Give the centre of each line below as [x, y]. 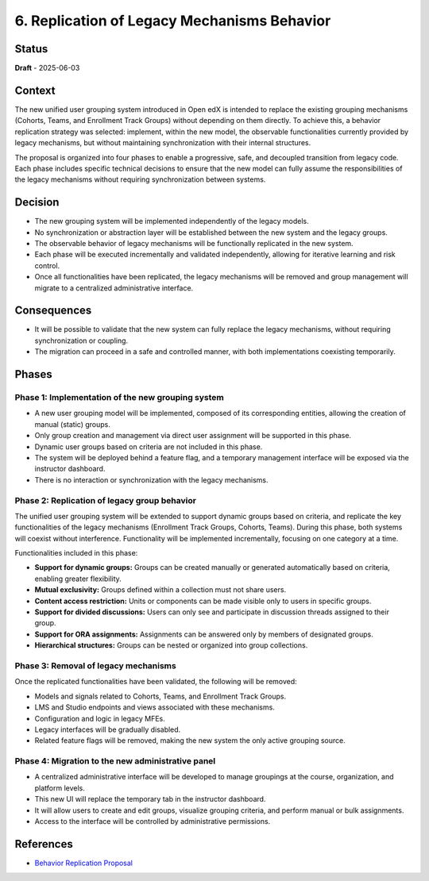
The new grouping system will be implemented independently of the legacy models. [172, 221]
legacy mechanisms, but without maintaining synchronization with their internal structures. [163, 143]
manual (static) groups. [73, 424]
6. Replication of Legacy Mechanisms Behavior [173, 21]
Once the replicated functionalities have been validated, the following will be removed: [156, 682]
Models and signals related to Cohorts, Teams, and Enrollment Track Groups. [160, 696]
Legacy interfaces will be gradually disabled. [108, 729]
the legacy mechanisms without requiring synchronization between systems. [140, 179]
